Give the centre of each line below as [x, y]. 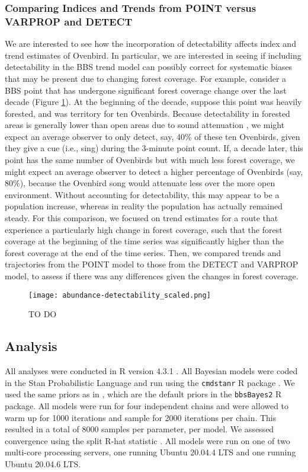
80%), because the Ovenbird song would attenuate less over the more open [140, 183]
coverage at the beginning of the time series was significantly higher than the [144, 241]
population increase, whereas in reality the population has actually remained [144, 206]
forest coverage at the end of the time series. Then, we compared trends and [143, 252]
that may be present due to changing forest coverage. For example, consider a [146, 78]
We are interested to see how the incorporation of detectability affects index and [150, 44]
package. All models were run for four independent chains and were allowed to [147, 405]
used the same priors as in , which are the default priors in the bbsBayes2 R [143, 394]
